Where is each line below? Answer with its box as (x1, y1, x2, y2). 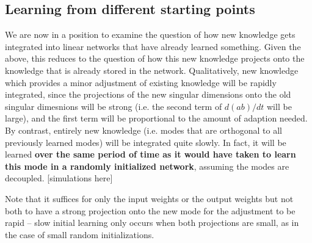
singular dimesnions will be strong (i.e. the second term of (5, 100, 222, 112)
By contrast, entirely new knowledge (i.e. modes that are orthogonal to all (5, 123, 282, 136)
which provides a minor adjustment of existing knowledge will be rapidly (5, 76, 277, 89)
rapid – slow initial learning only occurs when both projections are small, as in (5, 216, 299, 229)
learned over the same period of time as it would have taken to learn (5, 148, 296, 161)
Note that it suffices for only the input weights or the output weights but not (5, 192, 294, 205)
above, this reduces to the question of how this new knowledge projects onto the (5, 52, 305, 65)
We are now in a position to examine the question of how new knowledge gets (5, 28, 296, 41)
